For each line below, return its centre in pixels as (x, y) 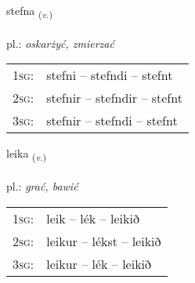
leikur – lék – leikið (99, 263)
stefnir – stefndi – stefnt (112, 121)
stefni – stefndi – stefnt (110, 75)
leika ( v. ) (27, 154)
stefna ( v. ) (29, 11)
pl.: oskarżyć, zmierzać (60, 43)
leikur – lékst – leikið (104, 241)
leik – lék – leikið (93, 218)
